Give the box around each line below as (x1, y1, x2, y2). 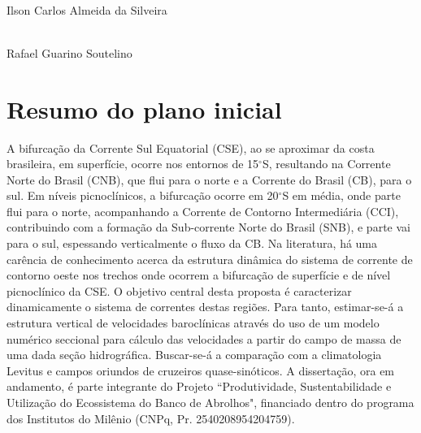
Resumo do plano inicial (7, 92, 282, 125)
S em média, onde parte (282, 187, 401, 204)
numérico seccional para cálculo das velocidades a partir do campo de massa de (7, 330, 401, 347)
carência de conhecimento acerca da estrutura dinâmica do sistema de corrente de (7, 250, 413, 267)
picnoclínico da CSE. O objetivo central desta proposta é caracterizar (7, 282, 352, 299)
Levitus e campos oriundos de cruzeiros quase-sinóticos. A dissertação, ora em (7, 362, 395, 379)
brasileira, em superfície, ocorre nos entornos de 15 (7, 155, 259, 172)
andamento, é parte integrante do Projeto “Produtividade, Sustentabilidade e (7, 378, 392, 395)
